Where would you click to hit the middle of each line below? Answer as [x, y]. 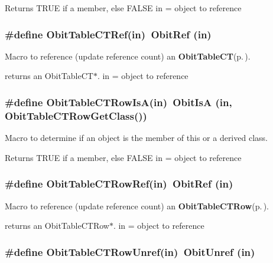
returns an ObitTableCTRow [57, 226]
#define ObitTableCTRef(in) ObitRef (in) [108, 34]
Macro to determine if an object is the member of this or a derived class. [136, 138]
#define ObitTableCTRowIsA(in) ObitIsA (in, [118, 102]
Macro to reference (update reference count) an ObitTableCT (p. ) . [128, 56]
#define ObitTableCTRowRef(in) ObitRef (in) [119, 184]
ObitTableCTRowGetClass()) [76, 115]
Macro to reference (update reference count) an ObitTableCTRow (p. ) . [137, 206]
